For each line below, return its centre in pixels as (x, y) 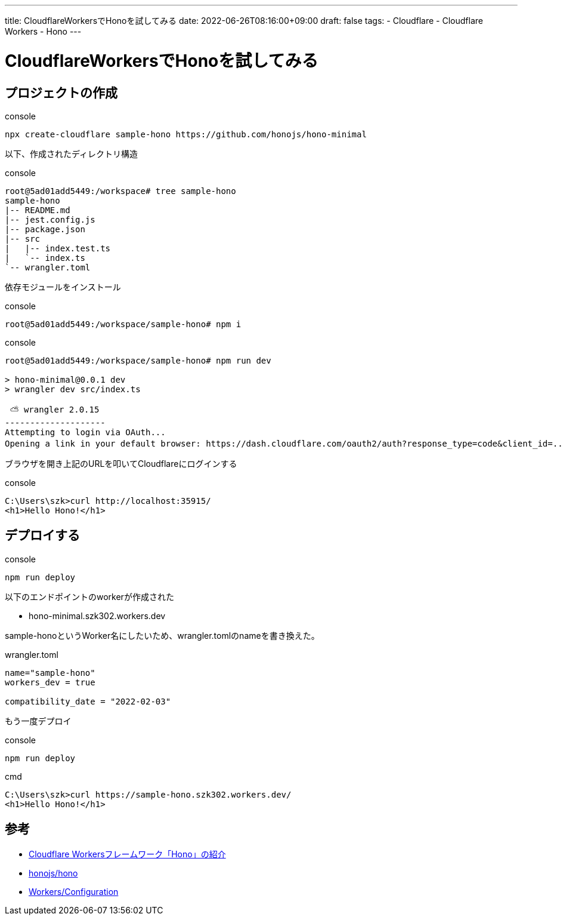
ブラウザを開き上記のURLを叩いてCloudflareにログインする (121, 463)
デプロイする (42, 536)
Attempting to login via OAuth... (85, 432)
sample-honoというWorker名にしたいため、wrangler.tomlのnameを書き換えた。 (162, 635)
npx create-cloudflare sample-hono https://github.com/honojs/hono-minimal (186, 134)
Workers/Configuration (74, 891)
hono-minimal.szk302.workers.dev (97, 616)
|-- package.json (45, 229)
